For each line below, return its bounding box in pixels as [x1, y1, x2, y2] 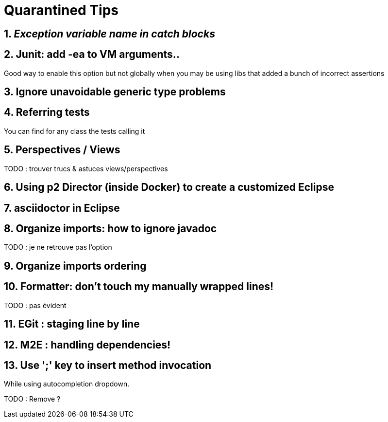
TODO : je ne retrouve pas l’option [4, 243, 112, 252]
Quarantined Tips [4, 2, 118, 18]
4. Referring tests [4, 106, 90, 119]
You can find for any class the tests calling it [4, 127, 145, 135]
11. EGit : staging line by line [4, 318, 140, 330]
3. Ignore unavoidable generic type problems [4, 86, 226, 98]
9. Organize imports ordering [4, 259, 147, 272]
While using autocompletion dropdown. [4, 380, 130, 388]
